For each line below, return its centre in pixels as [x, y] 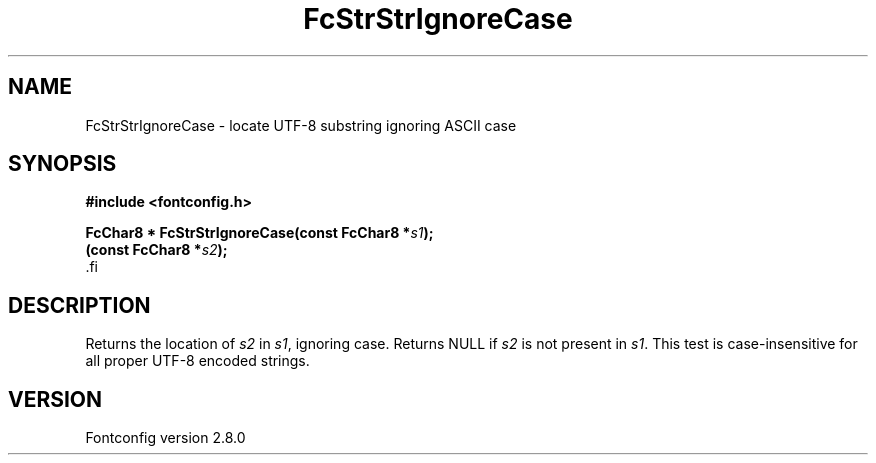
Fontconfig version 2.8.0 [165, 438]
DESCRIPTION [79, 305]
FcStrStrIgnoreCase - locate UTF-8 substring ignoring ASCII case [301, 125]
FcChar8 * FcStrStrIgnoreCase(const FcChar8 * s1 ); [259, 233]
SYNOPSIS [62, 164]
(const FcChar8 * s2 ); [156, 250]
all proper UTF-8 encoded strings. [197, 361]
